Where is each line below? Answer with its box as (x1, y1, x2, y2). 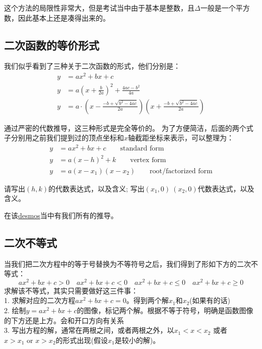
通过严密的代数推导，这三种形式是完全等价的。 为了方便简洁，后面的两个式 (4, 122, 253, 133)
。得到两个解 (126, 295, 169, 306)
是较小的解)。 (114, 334, 160, 345)
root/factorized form (150, 167, 213, 175)
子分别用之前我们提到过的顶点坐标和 (4, 132, 124, 143)
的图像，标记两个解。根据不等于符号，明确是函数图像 (77, 305, 253, 315)
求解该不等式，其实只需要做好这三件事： (4, 285, 138, 295)
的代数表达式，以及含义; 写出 (48, 183, 145, 193)
